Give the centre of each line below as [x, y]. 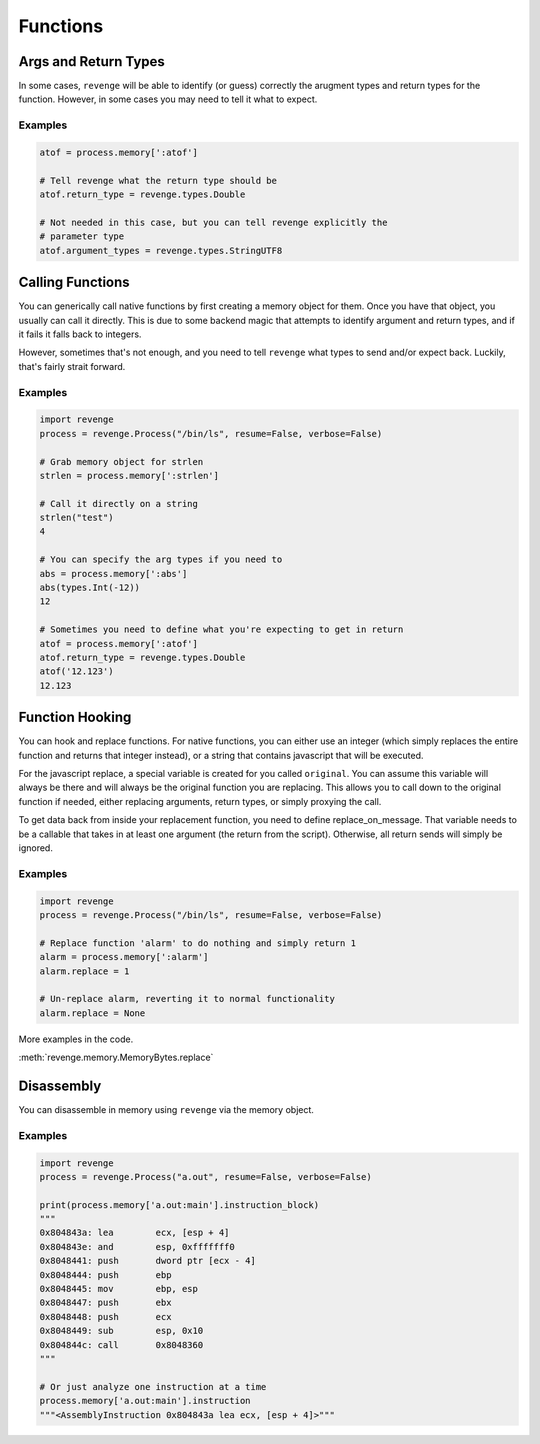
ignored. [36, 848]
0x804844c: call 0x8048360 [121, 1344]
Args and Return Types [91, 61]
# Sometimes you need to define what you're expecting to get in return [221, 629]
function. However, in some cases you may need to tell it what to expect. [168, 99]
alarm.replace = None [92, 1013]
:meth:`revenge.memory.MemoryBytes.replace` [116, 1057]
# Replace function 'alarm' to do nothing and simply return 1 [198, 943]
